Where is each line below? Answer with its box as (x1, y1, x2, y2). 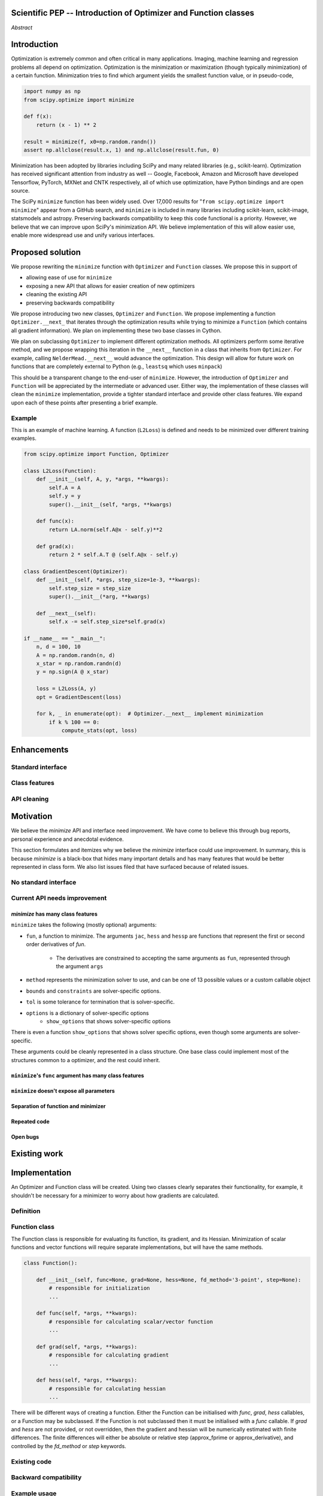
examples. (11, 434, 37, 442)
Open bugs (11, 1133, 39, 1140)
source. (11, 187, 30, 194)
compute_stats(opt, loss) (61, 727, 138, 734)
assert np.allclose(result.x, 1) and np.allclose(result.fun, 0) (23, 147, 220, 153)
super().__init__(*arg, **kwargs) (48, 593, 150, 600)
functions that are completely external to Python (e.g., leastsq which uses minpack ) (11, 363, 223, 370)
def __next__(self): (36, 610, 97, 616)
